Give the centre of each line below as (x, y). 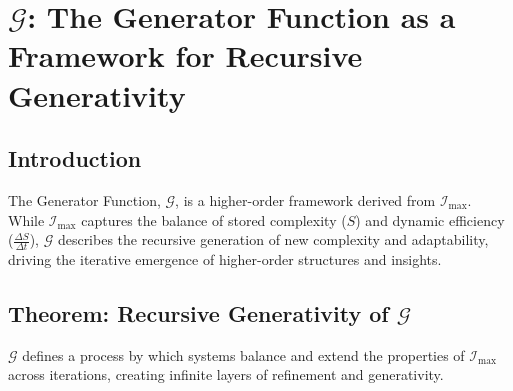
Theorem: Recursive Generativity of (198, 312)
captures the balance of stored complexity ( (214, 219)
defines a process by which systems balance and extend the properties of (243, 354)
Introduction (75, 158)
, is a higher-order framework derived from (305, 199)
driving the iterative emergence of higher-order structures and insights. (225, 258)
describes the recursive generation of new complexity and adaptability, (273, 239)
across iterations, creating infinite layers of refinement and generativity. (226, 374)
